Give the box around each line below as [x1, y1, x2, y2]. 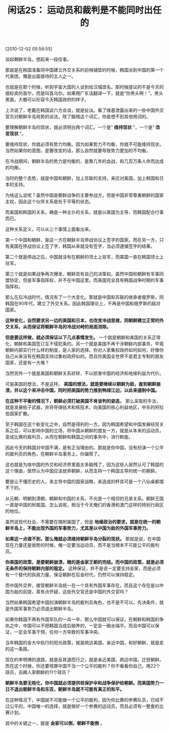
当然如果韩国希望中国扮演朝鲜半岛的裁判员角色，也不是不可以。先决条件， [5, 600, 159, 606]
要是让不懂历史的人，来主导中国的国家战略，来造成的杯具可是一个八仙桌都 [5, 479, 159, 485]
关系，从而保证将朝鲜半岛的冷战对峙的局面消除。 [9, 324, 111, 330]
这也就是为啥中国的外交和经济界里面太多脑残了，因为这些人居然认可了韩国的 [5, 462, 164, 468]
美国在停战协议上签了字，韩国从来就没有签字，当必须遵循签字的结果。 [9, 243, 155, 249]
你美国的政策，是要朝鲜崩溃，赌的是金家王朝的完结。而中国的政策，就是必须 [5, 559, 164, 565]
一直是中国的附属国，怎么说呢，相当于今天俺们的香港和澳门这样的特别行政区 [5, 502, 164, 508]
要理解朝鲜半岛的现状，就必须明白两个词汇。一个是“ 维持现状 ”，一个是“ [5, 124, 155, 130]
